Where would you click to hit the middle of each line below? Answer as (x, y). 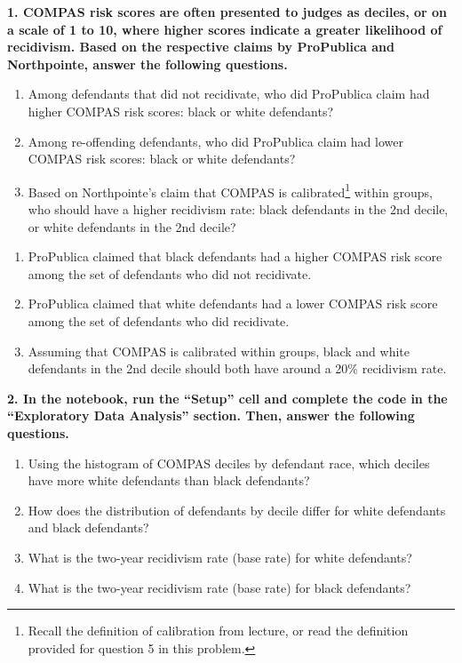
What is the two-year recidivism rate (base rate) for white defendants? (220, 557)
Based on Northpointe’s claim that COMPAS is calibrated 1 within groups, (230, 190)
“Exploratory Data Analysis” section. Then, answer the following (211, 415)
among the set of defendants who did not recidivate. (170, 273)
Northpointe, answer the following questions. (147, 64)
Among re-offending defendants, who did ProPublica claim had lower (215, 141)
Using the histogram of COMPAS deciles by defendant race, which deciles (229, 463)
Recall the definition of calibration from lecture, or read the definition (218, 631)
